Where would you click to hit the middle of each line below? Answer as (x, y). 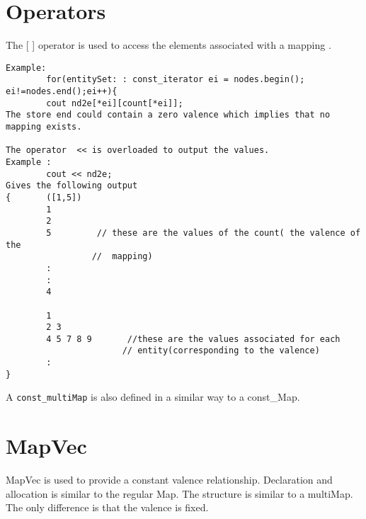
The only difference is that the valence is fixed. (107, 507)
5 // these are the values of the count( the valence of (204, 233)
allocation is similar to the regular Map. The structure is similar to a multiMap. (179, 493)
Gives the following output (72, 186)
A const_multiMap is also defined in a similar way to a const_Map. (153, 397)
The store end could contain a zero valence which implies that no (168, 115)
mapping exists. (44, 127)
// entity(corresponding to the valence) (221, 351)
